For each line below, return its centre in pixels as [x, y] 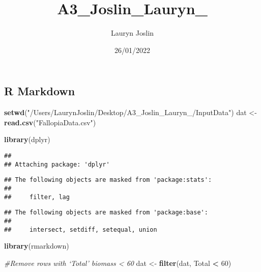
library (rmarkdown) [37, 246]
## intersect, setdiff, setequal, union [81, 229]
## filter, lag [37, 197]
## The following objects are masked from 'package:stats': [108, 180]
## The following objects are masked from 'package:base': [106, 213]
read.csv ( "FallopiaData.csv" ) [50, 122]
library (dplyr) [27, 139]
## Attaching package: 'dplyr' [57, 164]
